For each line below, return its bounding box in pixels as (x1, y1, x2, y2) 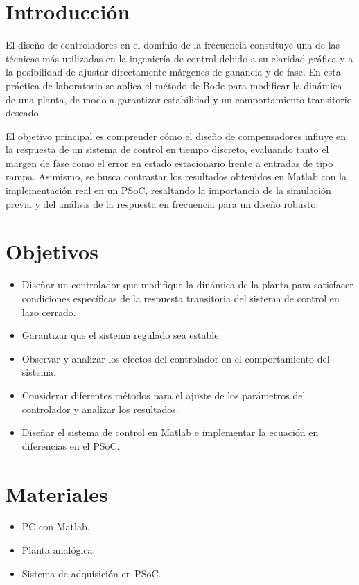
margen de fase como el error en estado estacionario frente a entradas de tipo (6, 155, 333, 170)
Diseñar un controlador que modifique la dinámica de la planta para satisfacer (21, 277, 353, 292)
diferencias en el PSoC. (21, 438, 120, 453)
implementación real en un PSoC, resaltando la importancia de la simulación (6, 183, 331, 198)
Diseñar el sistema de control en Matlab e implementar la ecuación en (21, 425, 319, 439)
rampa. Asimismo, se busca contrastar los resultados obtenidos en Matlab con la (6, 169, 347, 184)
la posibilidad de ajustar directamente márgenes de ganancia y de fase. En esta (6, 64, 341, 79)
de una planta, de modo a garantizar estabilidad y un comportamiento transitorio (6, 91, 352, 106)
